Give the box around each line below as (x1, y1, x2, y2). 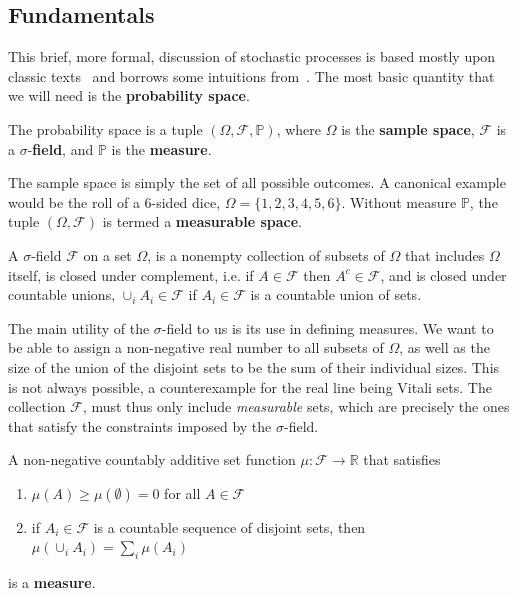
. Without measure (341, 191, 457, 212)
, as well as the (399, 337, 490, 358)
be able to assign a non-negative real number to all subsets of (8, 337, 384, 358)
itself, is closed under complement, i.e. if (8, 264, 254, 285)
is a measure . (8, 572, 96, 593)
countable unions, (8, 284, 116, 305)
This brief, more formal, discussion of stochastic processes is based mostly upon (8, 46, 496, 67)
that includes (404, 244, 485, 265)
